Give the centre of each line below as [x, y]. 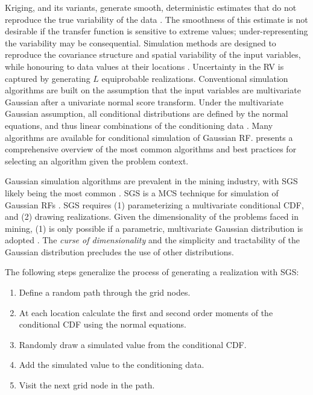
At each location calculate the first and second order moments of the [146, 312]
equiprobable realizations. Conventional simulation [195, 78]
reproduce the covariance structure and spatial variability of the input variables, [153, 54]
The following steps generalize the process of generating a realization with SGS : [152, 272]
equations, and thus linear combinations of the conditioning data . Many [139, 125]
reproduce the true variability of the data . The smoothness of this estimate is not [156, 19]
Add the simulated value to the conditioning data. [112, 365]
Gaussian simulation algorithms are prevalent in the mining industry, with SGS [151, 181]
